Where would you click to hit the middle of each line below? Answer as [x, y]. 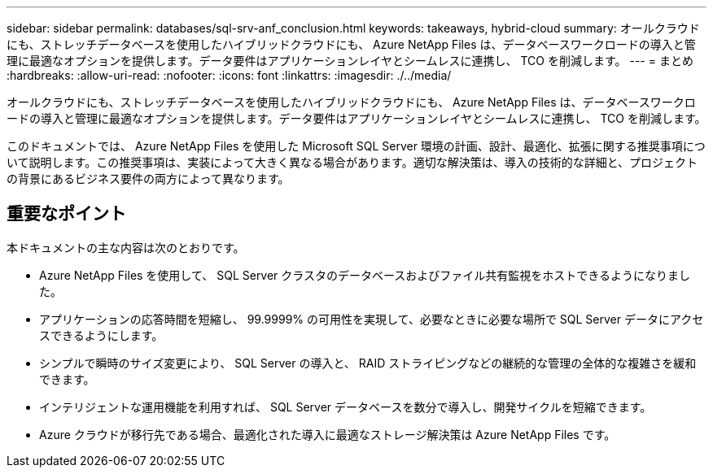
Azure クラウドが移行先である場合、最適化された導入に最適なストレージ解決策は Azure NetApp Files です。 [328, 434]
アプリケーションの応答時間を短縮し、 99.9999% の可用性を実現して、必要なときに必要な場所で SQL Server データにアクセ [372, 319]
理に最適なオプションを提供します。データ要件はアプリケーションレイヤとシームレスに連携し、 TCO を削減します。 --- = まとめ [350, 61]
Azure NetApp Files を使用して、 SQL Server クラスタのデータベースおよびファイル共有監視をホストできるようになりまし [365, 275]
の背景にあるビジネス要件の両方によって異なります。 [148, 178]
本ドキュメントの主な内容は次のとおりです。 [126, 247]
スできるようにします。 [101, 335]
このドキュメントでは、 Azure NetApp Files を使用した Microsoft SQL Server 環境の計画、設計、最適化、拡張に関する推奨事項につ [356, 146]
